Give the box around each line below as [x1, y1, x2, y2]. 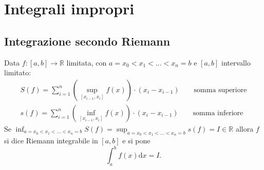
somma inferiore [193, 109, 243, 117]
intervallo [221, 57, 251, 68]
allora [235, 123, 254, 134]
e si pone [122, 135, 150, 146]
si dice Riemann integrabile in [4, 135, 98, 146]
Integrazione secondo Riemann [4, 33, 171, 49]
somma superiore [194, 86, 247, 94]
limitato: [4, 67, 31, 78]
